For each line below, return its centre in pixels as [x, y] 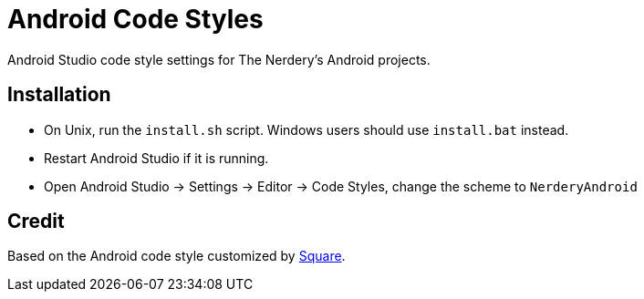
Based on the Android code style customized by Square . [177, 256]
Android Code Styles [135, 19]
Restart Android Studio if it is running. [156, 158]
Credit [36, 222]
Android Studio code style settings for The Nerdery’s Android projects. [219, 59]
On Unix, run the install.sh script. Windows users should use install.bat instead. [306, 129]
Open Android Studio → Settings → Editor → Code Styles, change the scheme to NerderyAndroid [341, 186]
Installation [59, 95]
